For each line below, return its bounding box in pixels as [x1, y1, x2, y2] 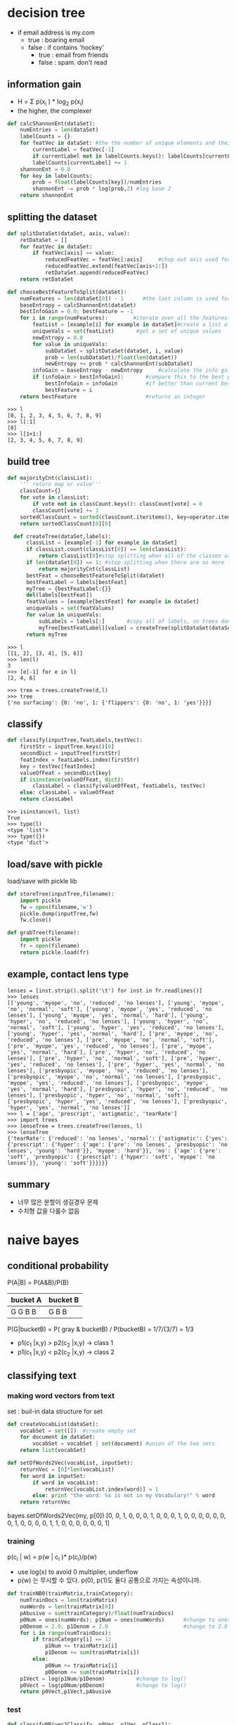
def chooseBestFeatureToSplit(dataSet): [7, 288, 128, 295]
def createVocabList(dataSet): [7, 1420, 99, 1427]
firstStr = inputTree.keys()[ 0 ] [20, 744, 114, 751]
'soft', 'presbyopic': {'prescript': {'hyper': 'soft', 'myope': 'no [7, 1153, 216, 1160]
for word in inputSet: [20, 1472, 86, 1479]
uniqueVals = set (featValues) [25, 605, 114, 612]
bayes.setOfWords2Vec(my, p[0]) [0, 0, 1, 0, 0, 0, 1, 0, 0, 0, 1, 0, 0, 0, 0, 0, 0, [7, 1511, 226, 1520]
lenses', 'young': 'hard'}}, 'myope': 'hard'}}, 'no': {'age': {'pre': [7, 1147, 221, 1154]
